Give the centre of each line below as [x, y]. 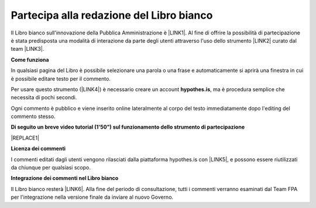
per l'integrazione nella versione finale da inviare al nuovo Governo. [92, 197]
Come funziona [30, 60]
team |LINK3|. [28, 49]
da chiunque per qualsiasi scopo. [51, 168]
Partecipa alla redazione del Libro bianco [112, 15]
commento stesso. [33, 116]
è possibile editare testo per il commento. [61, 78]
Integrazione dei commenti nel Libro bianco [65, 178]
